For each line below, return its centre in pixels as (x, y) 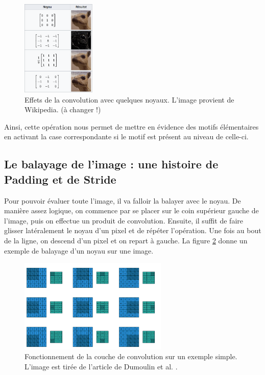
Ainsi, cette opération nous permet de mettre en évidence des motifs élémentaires (131, 126)
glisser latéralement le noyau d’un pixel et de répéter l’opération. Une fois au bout (133, 230)
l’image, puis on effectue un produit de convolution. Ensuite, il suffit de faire (124, 220)
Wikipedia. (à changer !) (63, 109)
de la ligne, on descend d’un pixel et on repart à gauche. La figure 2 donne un (126, 240)
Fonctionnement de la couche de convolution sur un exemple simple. (131, 356)
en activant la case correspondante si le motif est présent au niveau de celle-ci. (126, 136)
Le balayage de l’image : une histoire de (111, 164)
